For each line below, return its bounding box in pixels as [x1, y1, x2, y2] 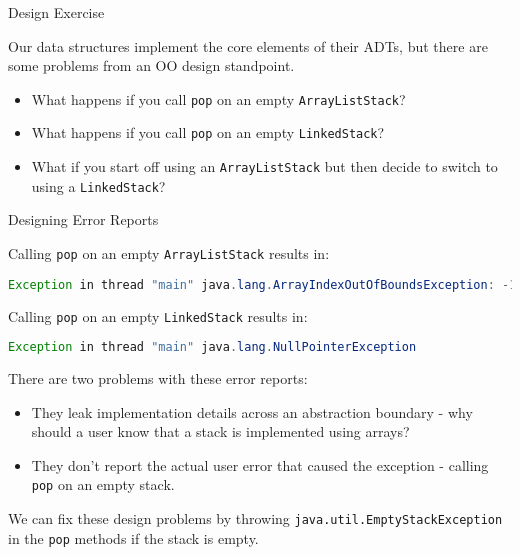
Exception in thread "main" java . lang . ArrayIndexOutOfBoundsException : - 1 [8, 277, 517, 292]
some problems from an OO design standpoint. [8, 55, 295, 76]
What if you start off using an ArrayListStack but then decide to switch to [31, 156, 498, 177]
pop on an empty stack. [31, 474, 175, 495]
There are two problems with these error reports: [8, 368, 308, 389]
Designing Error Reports [8, 209, 159, 230]
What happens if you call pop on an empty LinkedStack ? [31, 122, 385, 143]
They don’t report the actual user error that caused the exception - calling [31, 454, 489, 475]
